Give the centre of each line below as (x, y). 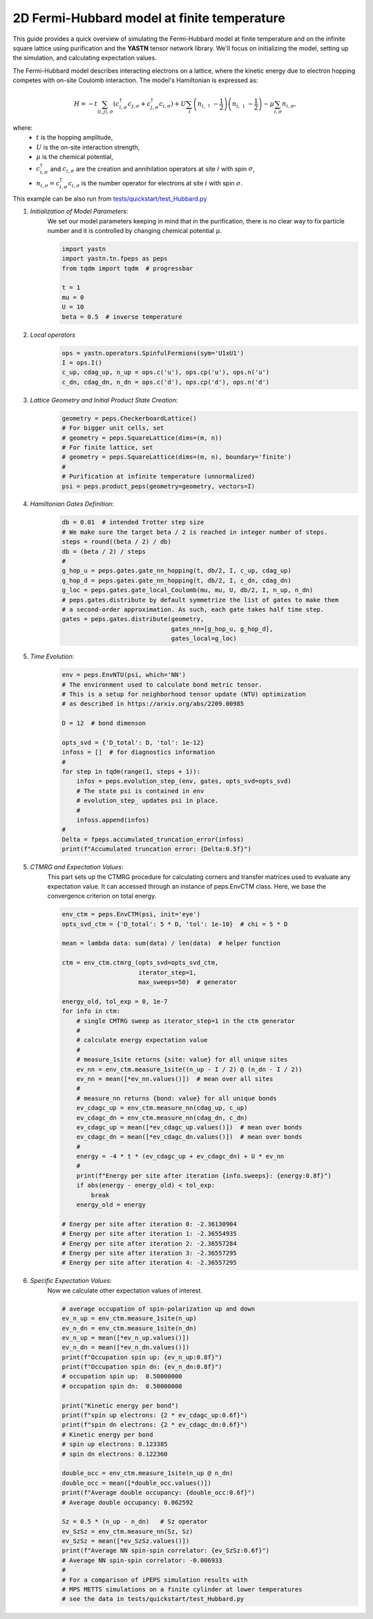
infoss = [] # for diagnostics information (138, 752)
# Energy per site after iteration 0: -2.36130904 (150, 1224)
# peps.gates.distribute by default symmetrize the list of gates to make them (200, 600)
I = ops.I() (82, 363)
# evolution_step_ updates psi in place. (147, 801)
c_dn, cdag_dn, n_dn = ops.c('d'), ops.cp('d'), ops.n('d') (166, 382)
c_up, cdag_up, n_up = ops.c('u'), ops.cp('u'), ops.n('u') (166, 372)
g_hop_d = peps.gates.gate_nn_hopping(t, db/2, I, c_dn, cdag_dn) (176, 580)
